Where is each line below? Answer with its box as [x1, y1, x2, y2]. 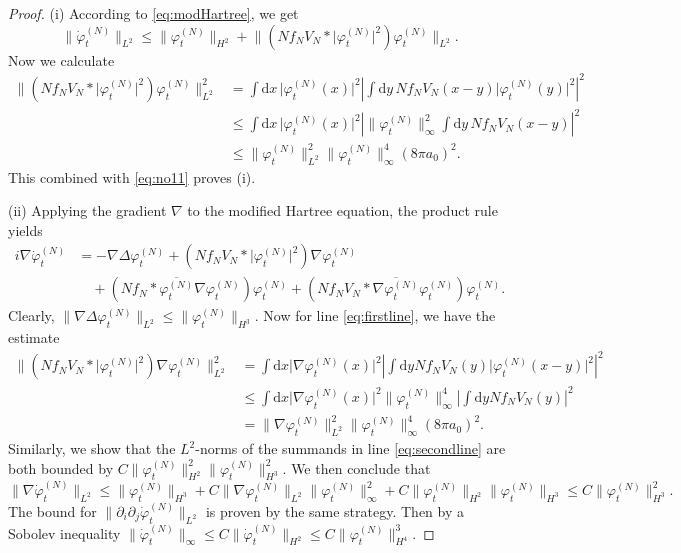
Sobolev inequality [8, 522, 121, 543]
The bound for [8, 500, 97, 521]
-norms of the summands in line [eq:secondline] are [195, 438, 506, 458]
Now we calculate [8, 49, 115, 70]
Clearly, [8, 305, 55, 326]
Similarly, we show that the [8, 438, 176, 458]
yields [8, 219, 43, 240]
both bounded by [8, 457, 114, 478]
